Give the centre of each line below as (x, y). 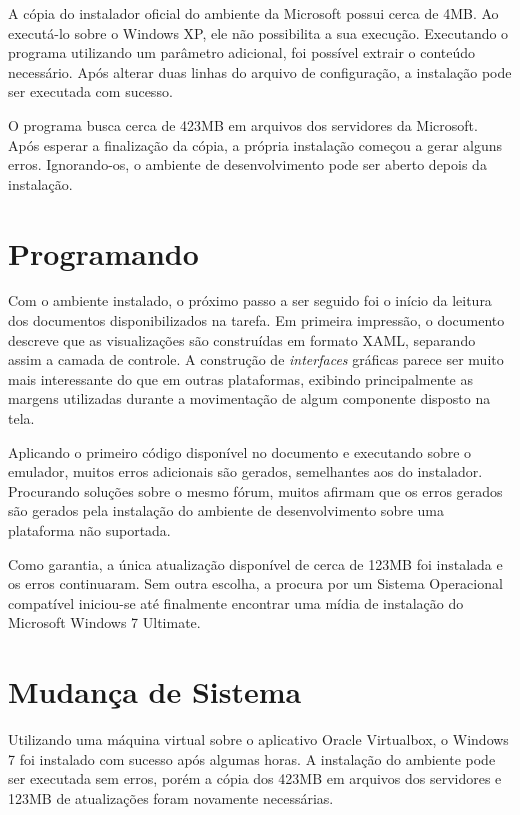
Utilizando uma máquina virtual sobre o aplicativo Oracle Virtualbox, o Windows (258, 739)
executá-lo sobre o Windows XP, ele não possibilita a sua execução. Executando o (258, 32)
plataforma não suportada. (89, 530)
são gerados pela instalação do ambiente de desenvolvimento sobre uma (226, 510)
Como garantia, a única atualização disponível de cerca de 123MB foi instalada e (255, 563)
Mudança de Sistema (155, 691)
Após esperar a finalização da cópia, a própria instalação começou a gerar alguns (255, 144)
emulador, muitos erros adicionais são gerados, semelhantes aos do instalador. (245, 471)
